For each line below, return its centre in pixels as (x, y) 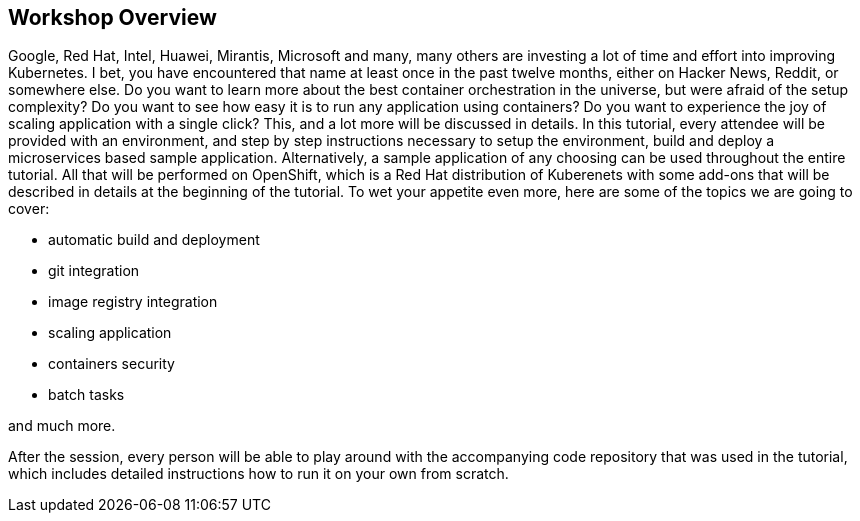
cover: (29, 209)
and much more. (62, 426)
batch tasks (86, 395)
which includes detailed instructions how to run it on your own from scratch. (258, 474)
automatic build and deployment (154, 240)
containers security (111, 364)
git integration (94, 271)
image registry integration (133, 302)
